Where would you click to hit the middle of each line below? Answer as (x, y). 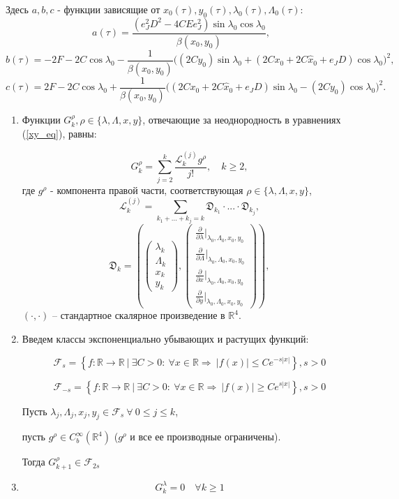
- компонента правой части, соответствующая (147, 189)
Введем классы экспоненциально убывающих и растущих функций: (165, 338)
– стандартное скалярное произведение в (138, 315)
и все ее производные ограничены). (205, 437)
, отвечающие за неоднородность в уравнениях (242, 120)
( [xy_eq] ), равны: (59, 134)
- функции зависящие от (109, 9)
